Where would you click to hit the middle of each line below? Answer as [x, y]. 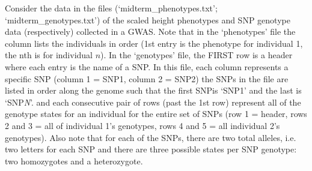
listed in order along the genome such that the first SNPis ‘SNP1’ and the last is [153, 90]
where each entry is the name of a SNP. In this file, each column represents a [147, 66]
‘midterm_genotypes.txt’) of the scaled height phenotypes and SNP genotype [148, 19]
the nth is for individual [49, 55]
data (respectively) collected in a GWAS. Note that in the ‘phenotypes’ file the [150, 31]
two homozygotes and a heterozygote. [74, 160]
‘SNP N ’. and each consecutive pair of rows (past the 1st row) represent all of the [153, 102]
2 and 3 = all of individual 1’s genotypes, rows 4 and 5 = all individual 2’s [142, 125]
